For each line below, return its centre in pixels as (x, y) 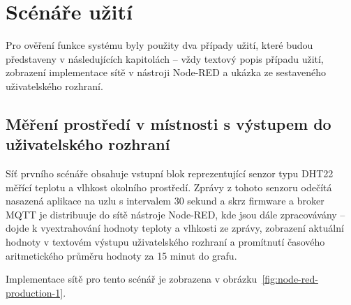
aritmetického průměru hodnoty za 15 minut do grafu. (121, 255)
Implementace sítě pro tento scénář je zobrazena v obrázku (132, 279)
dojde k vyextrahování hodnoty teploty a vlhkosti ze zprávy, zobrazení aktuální (175, 228)
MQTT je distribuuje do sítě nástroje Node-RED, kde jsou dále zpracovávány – (175, 214)
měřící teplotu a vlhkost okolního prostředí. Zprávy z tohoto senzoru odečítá (169, 187)
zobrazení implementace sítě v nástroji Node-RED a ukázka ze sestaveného (166, 72)
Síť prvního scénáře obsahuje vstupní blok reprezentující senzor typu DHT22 (170, 173)
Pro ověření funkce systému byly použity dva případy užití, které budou (159, 45)
